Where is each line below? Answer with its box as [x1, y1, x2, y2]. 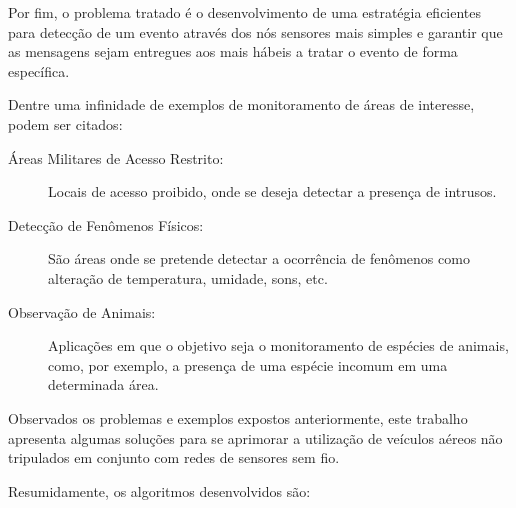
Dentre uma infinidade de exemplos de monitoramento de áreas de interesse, [8, 94, 475, 115]
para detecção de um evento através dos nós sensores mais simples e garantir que [8, 21, 503, 42]
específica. [8, 60, 70, 81]
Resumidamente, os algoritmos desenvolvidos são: [8, 480, 311, 501]
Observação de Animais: [8, 301, 156, 322]
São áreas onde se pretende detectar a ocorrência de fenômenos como [48, 248, 470, 269]
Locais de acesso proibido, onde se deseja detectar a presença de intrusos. [48, 181, 497, 202]
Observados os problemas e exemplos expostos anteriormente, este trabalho [8, 407, 468, 428]
